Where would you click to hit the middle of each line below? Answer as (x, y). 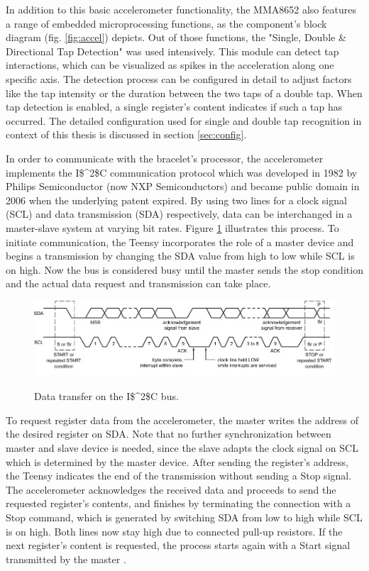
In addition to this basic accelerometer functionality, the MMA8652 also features (181, 9)
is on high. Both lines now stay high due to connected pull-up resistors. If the (174, 531)
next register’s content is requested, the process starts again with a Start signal (178, 545)
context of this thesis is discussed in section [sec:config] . (126, 134)
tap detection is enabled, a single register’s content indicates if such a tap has (174, 107)
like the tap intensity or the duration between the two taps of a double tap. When (184, 93)
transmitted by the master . (66, 559)
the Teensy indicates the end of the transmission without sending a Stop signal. (179, 476)
